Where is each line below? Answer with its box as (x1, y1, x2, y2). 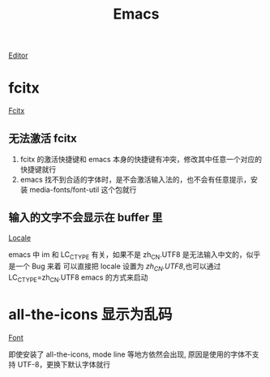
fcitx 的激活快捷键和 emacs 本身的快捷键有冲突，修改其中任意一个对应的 (19, 154, 262, 164)
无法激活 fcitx (8, 131, 77, 145)
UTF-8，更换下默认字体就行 (17, 360, 111, 370)
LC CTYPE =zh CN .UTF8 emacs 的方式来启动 (8, 272, 148, 285)
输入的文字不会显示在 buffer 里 (8, 211, 163, 225)
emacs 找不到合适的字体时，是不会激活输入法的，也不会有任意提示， (19, 174, 251, 184)
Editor (8, 50, 28, 61)
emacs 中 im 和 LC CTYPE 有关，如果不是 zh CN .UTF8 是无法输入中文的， (8, 249, 247, 261)
